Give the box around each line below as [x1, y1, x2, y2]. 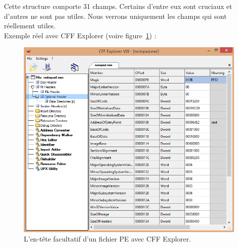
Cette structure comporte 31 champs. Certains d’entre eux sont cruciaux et [4, 1, 233, 11]
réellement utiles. [4, 20, 56, 31]
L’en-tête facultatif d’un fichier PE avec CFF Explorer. [24, 234, 191, 244]
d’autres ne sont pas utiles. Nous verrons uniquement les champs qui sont [4, 10, 227, 21]
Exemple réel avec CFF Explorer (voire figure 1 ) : [4, 30, 157, 40]
